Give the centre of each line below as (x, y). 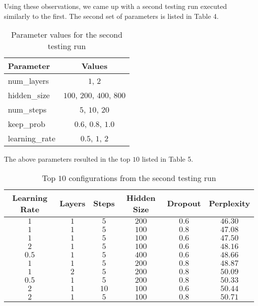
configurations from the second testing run (142, 178)
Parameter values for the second (67, 35)
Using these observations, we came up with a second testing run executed (116, 6)
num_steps (27, 110)
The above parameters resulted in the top (67, 159)
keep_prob (27, 124)
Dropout (184, 203)
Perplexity (229, 203)
